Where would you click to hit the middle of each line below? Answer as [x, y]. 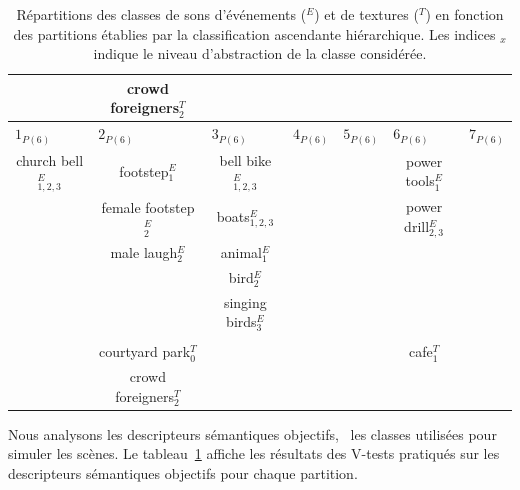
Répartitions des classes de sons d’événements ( [161, 14]
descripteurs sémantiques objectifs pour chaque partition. [183, 473]
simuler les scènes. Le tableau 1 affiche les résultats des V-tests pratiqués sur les [254, 453]
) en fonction [464, 14]
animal [241, 251]
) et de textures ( [366, 14]
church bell [50, 159]
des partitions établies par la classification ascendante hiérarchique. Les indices [254, 33]
